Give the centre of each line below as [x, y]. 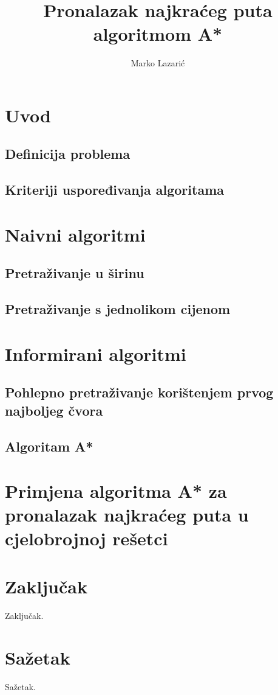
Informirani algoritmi [96, 353]
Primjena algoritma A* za [116, 491]
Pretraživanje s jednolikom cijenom [118, 309]
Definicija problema [68, 154]
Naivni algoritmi [75, 234]
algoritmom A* [158, 34]
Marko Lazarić [158, 63]
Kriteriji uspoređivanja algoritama [114, 190]
